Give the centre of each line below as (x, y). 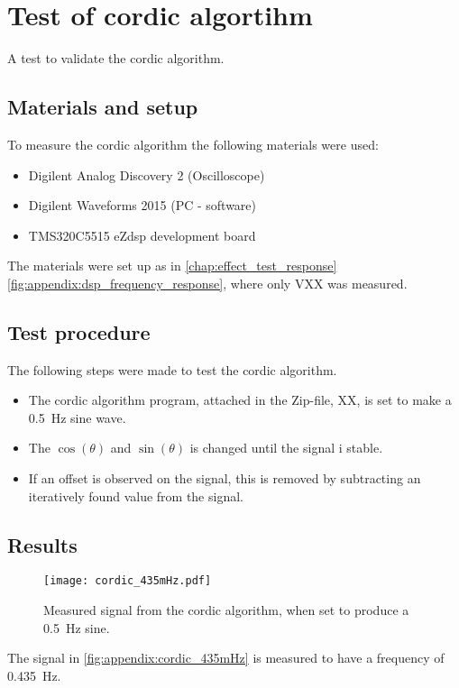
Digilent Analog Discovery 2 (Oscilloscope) (147, 174)
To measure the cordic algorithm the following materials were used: (193, 144)
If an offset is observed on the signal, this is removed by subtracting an (225, 478)
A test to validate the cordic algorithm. (116, 58)
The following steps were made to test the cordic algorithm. (172, 369)
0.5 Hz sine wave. (77, 417)
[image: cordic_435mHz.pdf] (128, 581)
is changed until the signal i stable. (286, 448)
